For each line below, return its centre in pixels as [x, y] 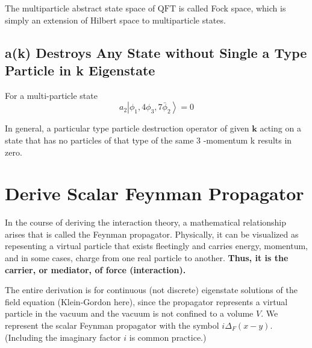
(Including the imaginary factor [63, 337]
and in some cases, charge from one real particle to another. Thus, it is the [147, 258]
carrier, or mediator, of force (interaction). [95, 269]
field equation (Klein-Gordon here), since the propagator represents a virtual [146, 301]
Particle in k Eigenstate [80, 70]
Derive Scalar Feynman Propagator [154, 193]
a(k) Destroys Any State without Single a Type [156, 52]
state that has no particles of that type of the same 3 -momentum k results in [148, 140]
